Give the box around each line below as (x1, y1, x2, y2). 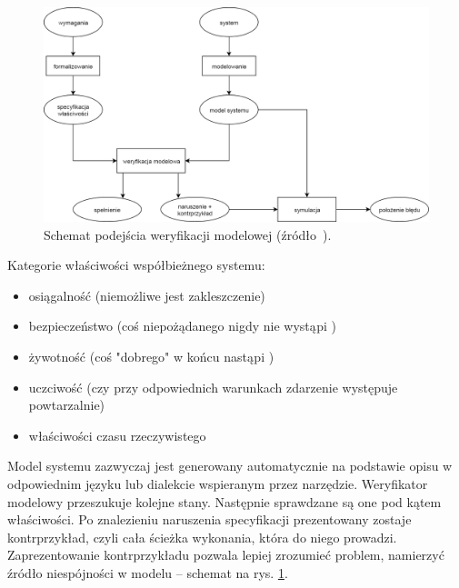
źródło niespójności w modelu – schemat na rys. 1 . (7, 563, 288, 582)
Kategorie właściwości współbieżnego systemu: (7, 255, 265, 274)
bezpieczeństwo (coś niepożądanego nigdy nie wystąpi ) (28, 316, 336, 335)
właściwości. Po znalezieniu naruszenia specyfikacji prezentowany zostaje (7, 510, 412, 529)
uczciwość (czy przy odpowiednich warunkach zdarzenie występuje (28, 377, 398, 396)
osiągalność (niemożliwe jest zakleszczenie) (28, 285, 265, 304)
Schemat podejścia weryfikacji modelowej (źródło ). (44, 224, 332, 244)
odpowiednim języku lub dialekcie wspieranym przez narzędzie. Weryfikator (7, 473, 428, 493)
